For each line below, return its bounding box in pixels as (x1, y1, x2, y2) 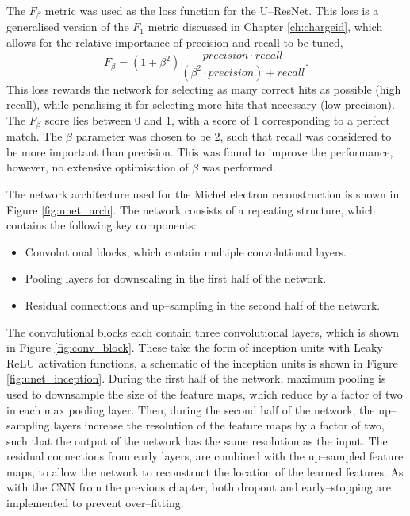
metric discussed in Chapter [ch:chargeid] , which (148, 18, 383, 35)
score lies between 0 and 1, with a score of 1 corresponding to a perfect (44, 111, 390, 128)
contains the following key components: (6, 217, 197, 233)
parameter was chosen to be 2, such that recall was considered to (75, 128, 392, 144)
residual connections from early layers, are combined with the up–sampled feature (6, 448, 404, 464)
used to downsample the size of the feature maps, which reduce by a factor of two (6, 385, 403, 402)
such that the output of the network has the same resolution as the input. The (6, 432, 388, 449)
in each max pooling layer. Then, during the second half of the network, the (6, 401, 375, 418)
